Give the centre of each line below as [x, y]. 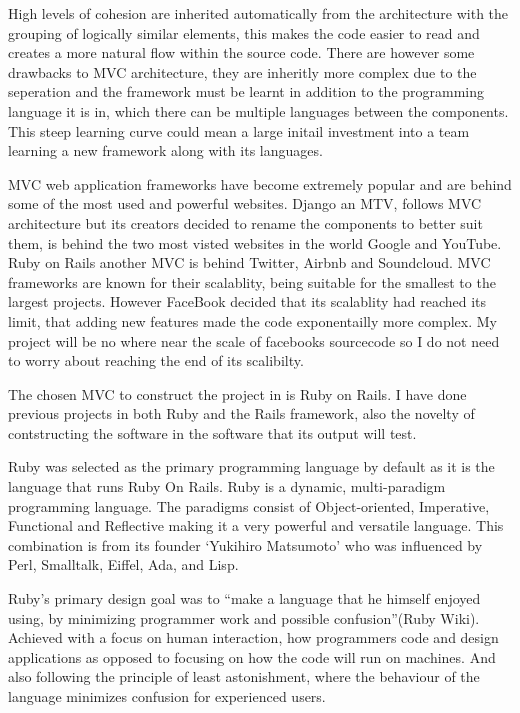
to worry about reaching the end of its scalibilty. [156, 360]
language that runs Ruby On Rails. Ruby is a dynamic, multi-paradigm [227, 486]
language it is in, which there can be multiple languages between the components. [258, 110]
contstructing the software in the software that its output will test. [212, 432]
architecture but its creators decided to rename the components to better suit [245, 222]
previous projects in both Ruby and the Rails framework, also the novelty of [241, 413]
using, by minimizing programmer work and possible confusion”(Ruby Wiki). [244, 617]
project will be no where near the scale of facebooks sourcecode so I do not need [254, 340]
